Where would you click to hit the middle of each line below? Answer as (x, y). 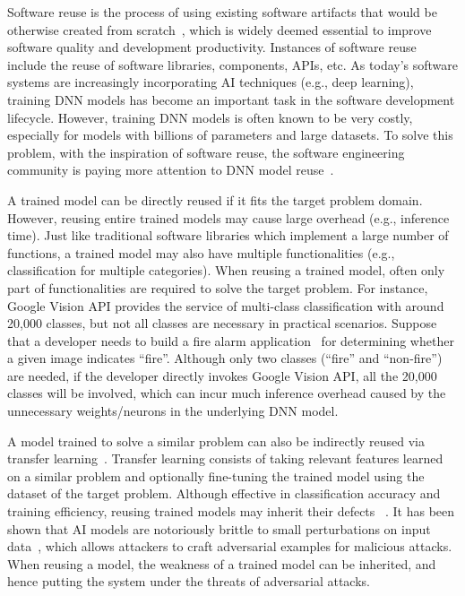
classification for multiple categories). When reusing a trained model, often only (226, 270)
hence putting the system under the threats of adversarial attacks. (189, 581)
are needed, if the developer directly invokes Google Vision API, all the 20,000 (222, 375)
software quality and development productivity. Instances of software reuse (212, 47)
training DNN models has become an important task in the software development (231, 99)
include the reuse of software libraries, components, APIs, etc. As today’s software (233, 64)
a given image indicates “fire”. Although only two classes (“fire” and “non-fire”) (225, 358)
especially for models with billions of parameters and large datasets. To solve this (230, 135)
